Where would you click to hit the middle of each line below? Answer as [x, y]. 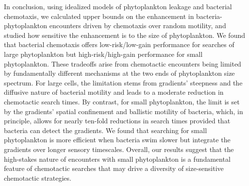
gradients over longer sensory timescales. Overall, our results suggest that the [119, 149]
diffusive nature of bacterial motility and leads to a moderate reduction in [114, 92]
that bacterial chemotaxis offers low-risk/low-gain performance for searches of [119, 44]
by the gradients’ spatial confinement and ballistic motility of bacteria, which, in [124, 111]
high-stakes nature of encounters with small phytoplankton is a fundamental [117, 159]
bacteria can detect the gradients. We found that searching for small [106, 130]
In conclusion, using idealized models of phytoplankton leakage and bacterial [118, 6]
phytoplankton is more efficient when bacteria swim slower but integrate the [117, 140]
